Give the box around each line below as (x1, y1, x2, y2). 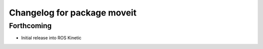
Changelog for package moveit (9, 7, 137, 18)
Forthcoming (9, 21, 52, 30)
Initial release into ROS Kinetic (21, 35, 82, 41)
